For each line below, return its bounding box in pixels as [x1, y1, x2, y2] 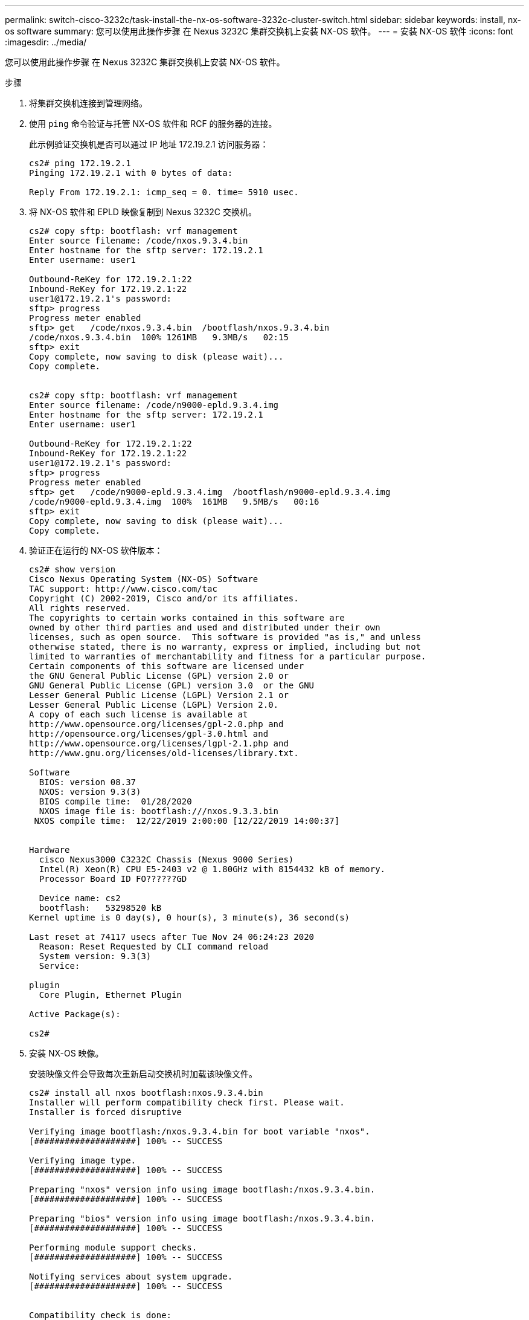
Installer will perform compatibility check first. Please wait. [29, 1098, 345, 1107]
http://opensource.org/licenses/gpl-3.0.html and [29, 729, 269, 739]
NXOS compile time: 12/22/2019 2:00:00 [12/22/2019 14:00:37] [34, 816, 340, 826]
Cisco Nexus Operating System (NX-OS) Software [29, 574, 258, 584]
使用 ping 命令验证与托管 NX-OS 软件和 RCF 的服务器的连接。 [29, 118, 277, 129]
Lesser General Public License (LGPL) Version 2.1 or [29, 690, 289, 700]
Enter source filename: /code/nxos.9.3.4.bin [29, 236, 248, 245]
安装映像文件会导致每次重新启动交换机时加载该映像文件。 [29, 1069, 257, 1079]
